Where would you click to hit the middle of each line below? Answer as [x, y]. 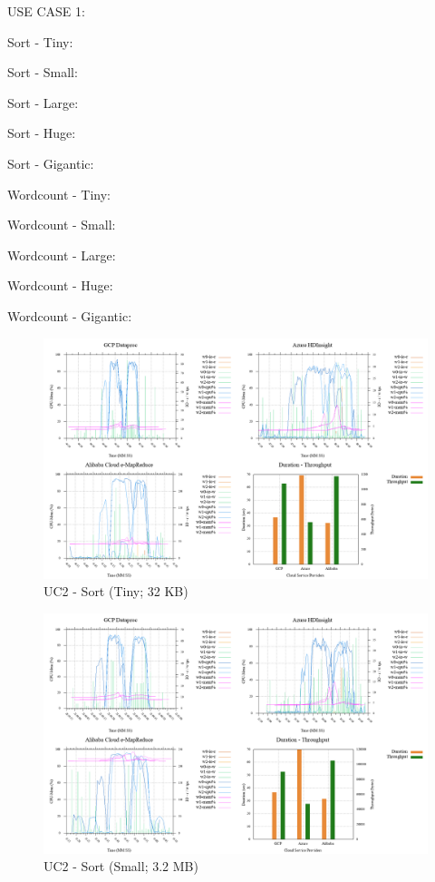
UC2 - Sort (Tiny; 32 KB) [116, 591]
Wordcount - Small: [62, 225]
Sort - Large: [43, 102]
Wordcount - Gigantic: [70, 315]
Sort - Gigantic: [51, 163]
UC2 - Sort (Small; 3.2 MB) [121, 866]
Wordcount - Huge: [60, 285]
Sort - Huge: [42, 133]
